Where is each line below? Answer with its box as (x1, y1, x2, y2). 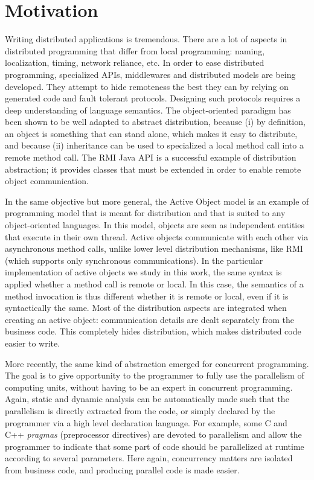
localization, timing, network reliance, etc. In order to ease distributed (5, 56, 264, 69)
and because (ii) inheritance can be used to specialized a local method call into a (5, 139, 304, 152)
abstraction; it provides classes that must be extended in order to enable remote (5, 162, 301, 175)
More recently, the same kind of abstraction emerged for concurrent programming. (5, 357, 309, 370)
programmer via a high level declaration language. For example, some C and (5, 416, 287, 429)
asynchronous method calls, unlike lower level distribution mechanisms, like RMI (5, 242, 303, 255)
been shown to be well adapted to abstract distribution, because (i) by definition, (5, 115, 306, 128)
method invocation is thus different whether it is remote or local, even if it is (5, 289, 289, 302)
